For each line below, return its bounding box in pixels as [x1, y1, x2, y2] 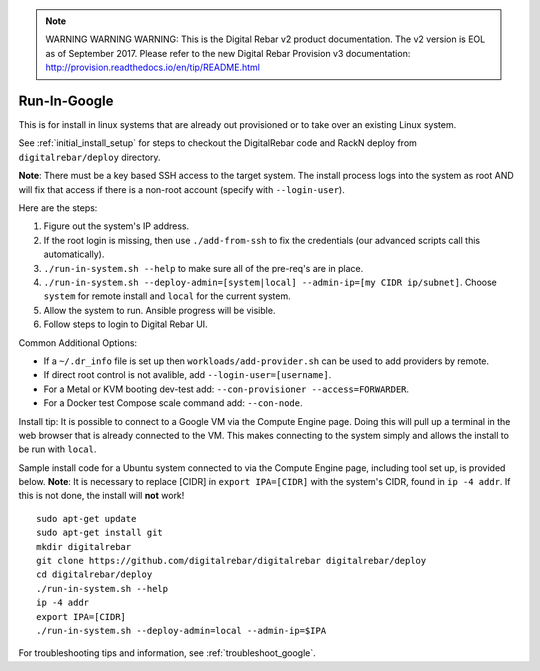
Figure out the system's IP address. [43, 220, 190, 232]
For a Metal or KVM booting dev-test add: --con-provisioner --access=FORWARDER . [43, 383, 410, 395]
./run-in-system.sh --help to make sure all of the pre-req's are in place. [43, 262, 364, 274]
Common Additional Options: [18, 336, 138, 349]
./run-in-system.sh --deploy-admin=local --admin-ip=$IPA [36, 625, 327, 636]
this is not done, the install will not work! [18, 490, 185, 502]
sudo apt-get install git [36, 527, 164, 539]
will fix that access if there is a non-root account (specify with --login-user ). [18, 183, 345, 195]
